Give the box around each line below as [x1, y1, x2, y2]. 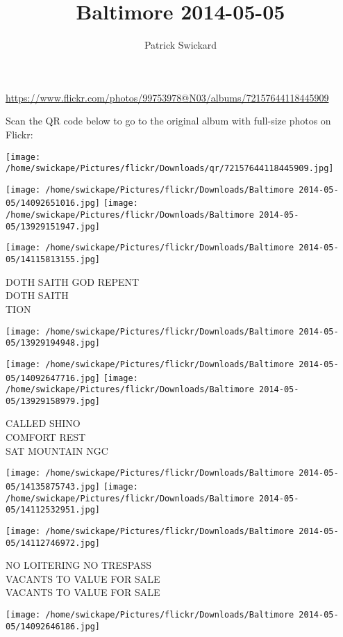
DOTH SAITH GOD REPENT [6, 274, 140, 289]
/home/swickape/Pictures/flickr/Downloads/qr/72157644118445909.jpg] [6, 163, 334, 174]
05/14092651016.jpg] [6, 198, 101, 209]
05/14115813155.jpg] [6, 255, 101, 265]
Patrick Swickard [144, 38, 217, 52]
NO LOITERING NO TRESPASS [6, 558, 152, 572]
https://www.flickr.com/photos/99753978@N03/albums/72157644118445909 [6, 90, 329, 104]
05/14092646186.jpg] [6, 621, 101, 631]
